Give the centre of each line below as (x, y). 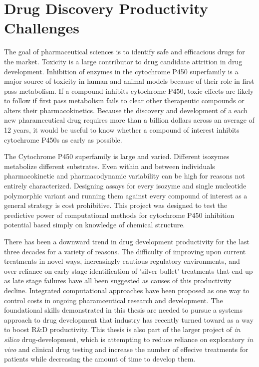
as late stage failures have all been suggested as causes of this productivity (118, 280)
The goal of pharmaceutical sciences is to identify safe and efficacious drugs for (125, 52)
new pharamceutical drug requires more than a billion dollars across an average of (129, 120)
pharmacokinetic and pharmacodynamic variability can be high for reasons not (125, 176)
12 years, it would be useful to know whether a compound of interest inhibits (122, 130)
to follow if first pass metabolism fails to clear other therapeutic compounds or (124, 100)
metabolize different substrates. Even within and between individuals (110, 166)
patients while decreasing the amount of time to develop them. (100, 359)
